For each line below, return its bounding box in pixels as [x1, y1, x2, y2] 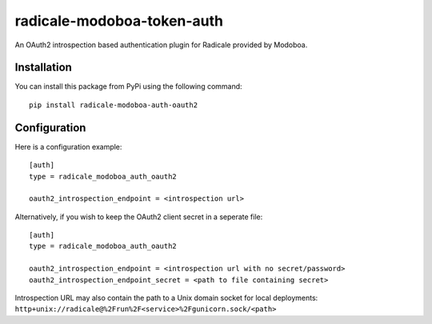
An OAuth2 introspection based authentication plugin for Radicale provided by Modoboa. [14, 40, 308, 50]
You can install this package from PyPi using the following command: [14, 82, 243, 91]
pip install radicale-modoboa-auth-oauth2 [29, 100, 198, 110]
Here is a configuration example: [14, 142, 122, 151]
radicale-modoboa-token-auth [14, 12, 224, 30]
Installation [14, 61, 72, 74]
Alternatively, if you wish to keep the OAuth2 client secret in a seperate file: [14, 212, 263, 222]
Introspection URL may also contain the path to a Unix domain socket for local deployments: [14, 293, 318, 303]
